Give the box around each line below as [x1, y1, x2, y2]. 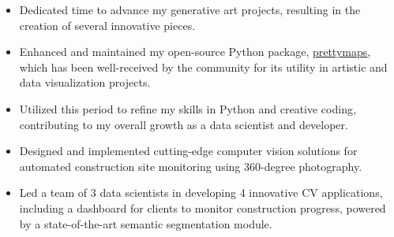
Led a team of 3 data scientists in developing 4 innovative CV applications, [19, 184, 383, 201]
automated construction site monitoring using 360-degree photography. [19, 157, 362, 174]
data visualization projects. [19, 74, 151, 91]
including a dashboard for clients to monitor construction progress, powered [19, 199, 386, 216]
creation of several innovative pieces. [19, 17, 196, 33]
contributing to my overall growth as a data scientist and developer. [19, 116, 348, 132]
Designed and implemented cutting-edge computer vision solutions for [19, 143, 358, 159]
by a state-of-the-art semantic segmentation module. [19, 215, 272, 231]
